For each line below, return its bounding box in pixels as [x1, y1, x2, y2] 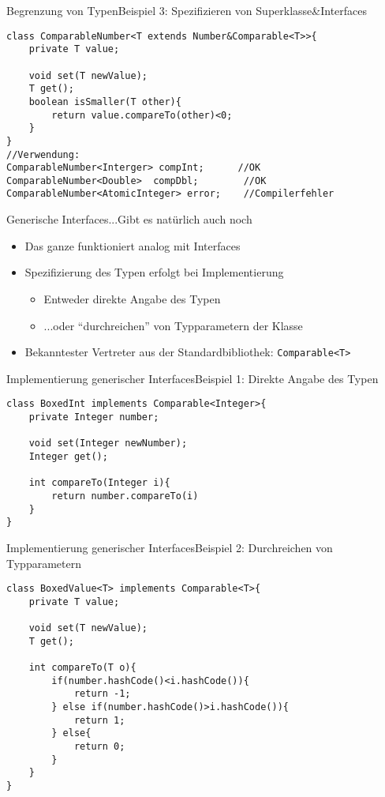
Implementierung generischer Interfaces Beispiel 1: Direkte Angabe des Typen [6, 370, 379, 386]
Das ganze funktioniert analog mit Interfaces [24, 237, 241, 254]
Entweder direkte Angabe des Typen [43, 290, 221, 306]
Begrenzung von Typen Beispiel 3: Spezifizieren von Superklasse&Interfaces [6, 2, 368, 18]
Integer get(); [28, 450, 108, 462]
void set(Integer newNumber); [28, 438, 188, 449]
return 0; [73, 740, 125, 752]
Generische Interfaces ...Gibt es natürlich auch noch [6, 211, 252, 227]
